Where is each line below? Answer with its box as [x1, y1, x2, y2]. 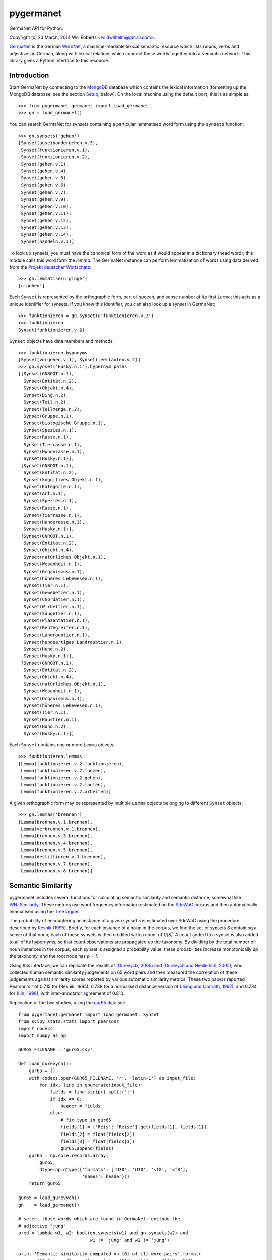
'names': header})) [82, 1174, 130, 1179]
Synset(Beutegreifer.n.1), [23, 625, 90, 631]
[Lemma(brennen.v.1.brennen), [18, 819, 93, 825]
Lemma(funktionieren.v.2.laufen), [21, 782, 106, 787]
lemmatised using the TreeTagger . [9, 908, 80, 914]
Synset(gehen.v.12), [21, 217, 72, 223]
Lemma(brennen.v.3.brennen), [21, 833, 93, 839]
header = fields [60, 1103, 101, 1109]
